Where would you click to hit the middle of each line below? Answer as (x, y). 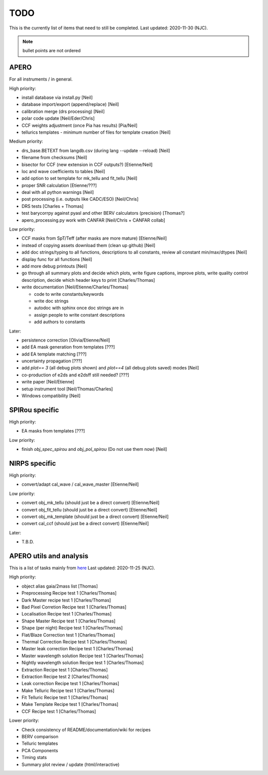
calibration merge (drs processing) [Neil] (63, 111)
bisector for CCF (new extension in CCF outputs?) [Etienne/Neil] (87, 165)
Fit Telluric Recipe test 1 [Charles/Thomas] (65, 697)
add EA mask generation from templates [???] (68, 347)
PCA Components (40, 750)
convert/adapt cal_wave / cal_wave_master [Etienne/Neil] (80, 484)
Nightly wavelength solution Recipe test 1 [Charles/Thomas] (83, 663)
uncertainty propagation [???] (52, 361)
